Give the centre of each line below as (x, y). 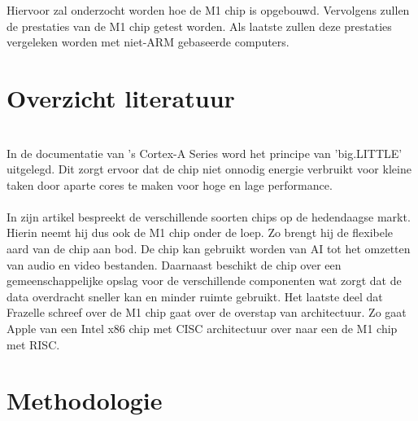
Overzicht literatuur (121, 97)
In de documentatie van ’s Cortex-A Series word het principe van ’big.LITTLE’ (205, 153)
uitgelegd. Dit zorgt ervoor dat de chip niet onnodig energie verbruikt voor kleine (209, 169)
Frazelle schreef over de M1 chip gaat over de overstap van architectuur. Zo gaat (207, 312)
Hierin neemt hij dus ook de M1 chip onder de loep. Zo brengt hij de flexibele (200, 232)
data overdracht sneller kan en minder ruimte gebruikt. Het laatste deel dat (195, 296)
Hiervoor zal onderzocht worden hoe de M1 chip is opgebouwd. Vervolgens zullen (208, 10)
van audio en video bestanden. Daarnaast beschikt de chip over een (174, 264)
